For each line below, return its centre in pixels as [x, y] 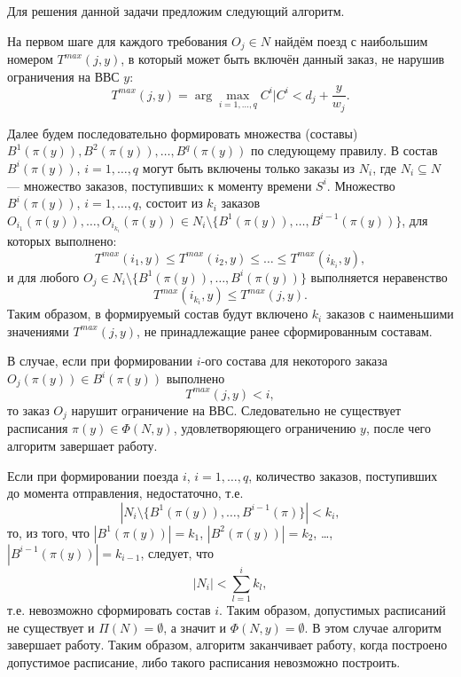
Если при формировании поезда [93, 475]
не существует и [51, 627]
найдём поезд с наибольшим [351, 40]
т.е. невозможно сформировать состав [109, 609]
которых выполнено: [62, 241]
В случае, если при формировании [100, 361]
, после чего [398, 428]
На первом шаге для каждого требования [117, 40]
